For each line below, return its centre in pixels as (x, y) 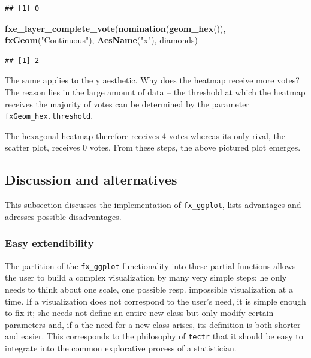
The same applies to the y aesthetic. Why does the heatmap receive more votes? (152, 80)
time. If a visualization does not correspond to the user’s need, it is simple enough (155, 301)
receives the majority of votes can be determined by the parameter (127, 103)
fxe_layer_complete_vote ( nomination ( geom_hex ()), (115, 28)
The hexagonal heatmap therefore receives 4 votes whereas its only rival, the (145, 135)
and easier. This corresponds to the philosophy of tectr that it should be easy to (154, 336)
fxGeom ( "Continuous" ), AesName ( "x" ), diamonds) (102, 40)
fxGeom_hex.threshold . (49, 115)
